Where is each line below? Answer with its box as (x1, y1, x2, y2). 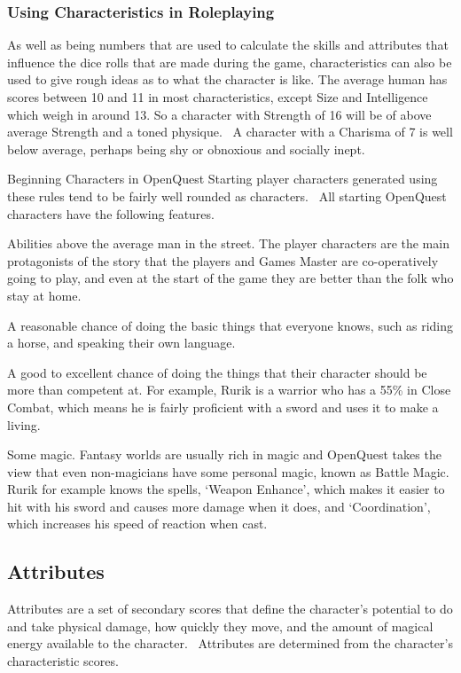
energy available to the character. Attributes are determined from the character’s (7, 634, 453, 653)
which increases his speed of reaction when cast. (7, 514, 268, 533)
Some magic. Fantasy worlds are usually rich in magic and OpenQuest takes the (7, 445, 441, 464)
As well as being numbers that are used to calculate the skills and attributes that (7, 35, 449, 54)
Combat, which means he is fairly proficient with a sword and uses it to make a (7, 397, 439, 416)
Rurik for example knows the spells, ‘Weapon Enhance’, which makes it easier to (7, 480, 445, 498)
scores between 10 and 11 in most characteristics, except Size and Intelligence (7, 88, 428, 106)
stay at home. (7, 286, 82, 304)
